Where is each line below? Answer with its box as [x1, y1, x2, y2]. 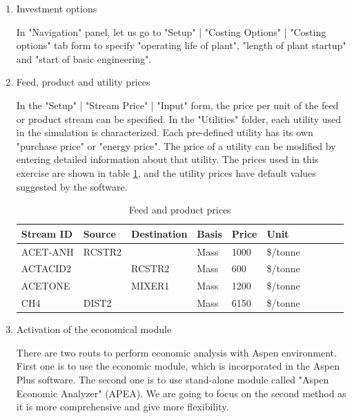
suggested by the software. [16, 179, 128, 193]
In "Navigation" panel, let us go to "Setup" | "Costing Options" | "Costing [16, 24, 326, 39]
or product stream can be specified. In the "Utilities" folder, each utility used [16, 111, 342, 126]
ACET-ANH [21, 244, 74, 258]
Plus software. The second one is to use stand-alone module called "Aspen [16, 372, 329, 386]
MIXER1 [131, 278, 170, 293]
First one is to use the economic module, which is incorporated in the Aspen [16, 359, 340, 373]
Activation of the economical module [16, 322, 172, 336]
